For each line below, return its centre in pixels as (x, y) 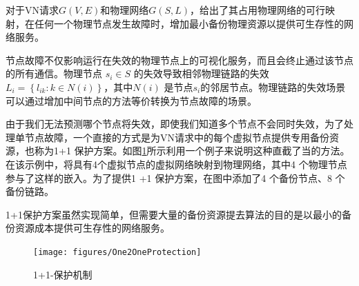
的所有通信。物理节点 (54, 73)
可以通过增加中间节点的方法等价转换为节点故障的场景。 (131, 100)
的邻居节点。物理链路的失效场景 (273, 86)
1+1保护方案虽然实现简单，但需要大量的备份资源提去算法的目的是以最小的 (174, 214)
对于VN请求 (32, 10)
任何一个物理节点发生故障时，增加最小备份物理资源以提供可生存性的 (189, 23)
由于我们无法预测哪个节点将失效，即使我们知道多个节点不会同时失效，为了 (175, 124)
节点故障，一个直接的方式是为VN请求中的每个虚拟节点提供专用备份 (177, 137)
